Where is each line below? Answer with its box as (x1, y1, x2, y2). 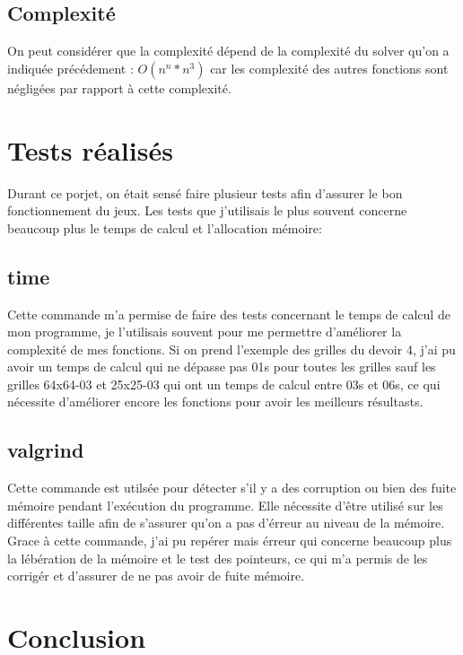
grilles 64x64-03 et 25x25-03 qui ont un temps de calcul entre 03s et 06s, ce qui (7, 374, 441, 393)
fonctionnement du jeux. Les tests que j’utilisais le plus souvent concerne (7, 201, 407, 220)
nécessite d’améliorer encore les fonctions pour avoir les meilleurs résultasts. (7, 392, 424, 411)
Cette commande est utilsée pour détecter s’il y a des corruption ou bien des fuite (7, 478, 457, 497)
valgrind (7, 436, 84, 464)
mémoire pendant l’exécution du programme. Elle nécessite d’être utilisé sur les (7, 495, 443, 514)
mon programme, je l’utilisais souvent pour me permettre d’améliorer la (7, 322, 402, 341)
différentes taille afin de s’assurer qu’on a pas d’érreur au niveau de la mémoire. (7, 513, 445, 532)
